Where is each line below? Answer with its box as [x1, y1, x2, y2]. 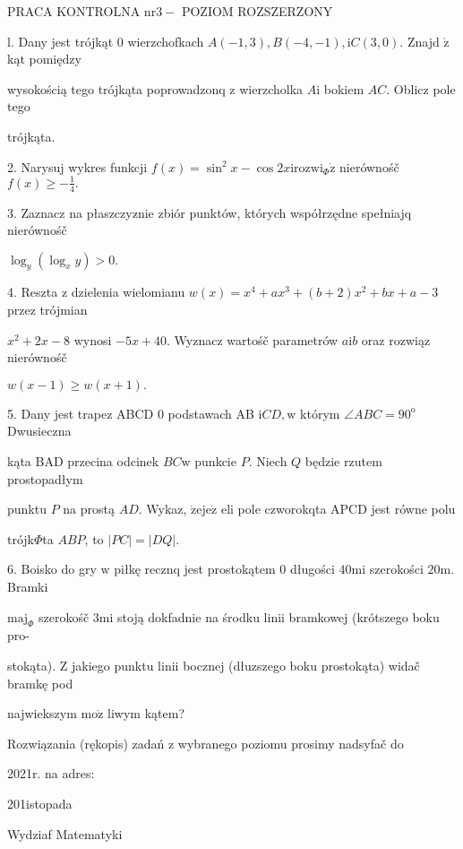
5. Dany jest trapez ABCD [7, 403, 154, 422]
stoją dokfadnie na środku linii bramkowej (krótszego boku [117, 607, 440, 626]
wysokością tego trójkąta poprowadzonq [7, 79, 226, 98]
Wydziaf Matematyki [7, 824, 123, 843]
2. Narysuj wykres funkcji [7, 157, 148, 176]
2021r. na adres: [7, 764, 95, 783]
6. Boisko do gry [7, 559, 97, 578]
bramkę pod [7, 673, 73, 692]
